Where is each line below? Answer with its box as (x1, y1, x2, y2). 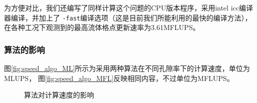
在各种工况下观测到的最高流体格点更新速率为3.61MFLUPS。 (4, 22, 200, 32)
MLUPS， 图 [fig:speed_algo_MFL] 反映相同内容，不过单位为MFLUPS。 (4, 72, 234, 83)
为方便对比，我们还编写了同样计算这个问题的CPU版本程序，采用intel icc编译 (4, 2, 253, 12)
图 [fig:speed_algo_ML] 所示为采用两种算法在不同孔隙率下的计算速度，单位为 (4, 63, 250, 73)
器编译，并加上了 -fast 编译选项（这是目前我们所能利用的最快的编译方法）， (4, 12, 252, 22)
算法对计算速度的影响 (24, 89, 94, 100)
